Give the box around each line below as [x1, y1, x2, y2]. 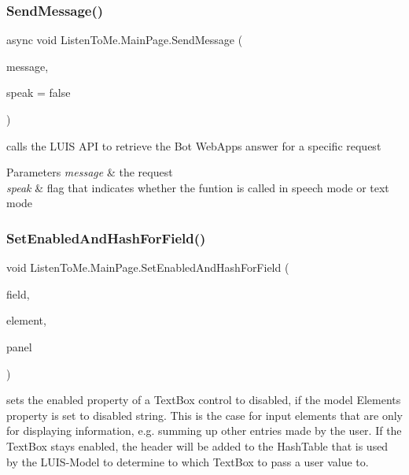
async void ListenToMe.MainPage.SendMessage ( [6, 32, 243, 48]
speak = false [6, 84, 71, 101]
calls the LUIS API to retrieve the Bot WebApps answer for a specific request [6, 137, 381, 154]
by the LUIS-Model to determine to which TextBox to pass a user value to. [6, 453, 369, 469]
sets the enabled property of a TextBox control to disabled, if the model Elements [6, 392, 401, 408]
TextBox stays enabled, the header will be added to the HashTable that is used [6, 437, 389, 454]
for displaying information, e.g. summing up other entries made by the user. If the [6, 422, 402, 439]
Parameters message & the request [6, 164, 173, 180]
